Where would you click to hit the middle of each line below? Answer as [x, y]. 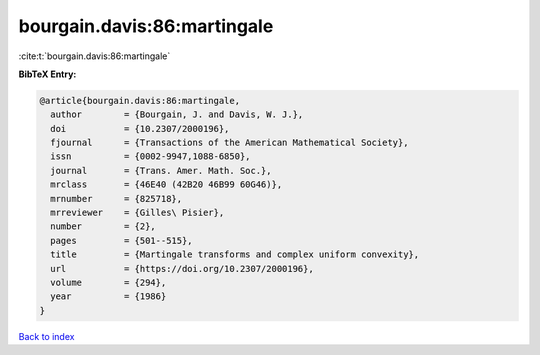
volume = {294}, [108, 282]
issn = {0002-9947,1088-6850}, [150, 156]
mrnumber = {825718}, [116, 198]
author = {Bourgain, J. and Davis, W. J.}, [177, 114]
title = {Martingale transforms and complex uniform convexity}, [235, 254]
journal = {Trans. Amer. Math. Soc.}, [161, 170]
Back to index [46, 336]
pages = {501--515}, [122, 240]
